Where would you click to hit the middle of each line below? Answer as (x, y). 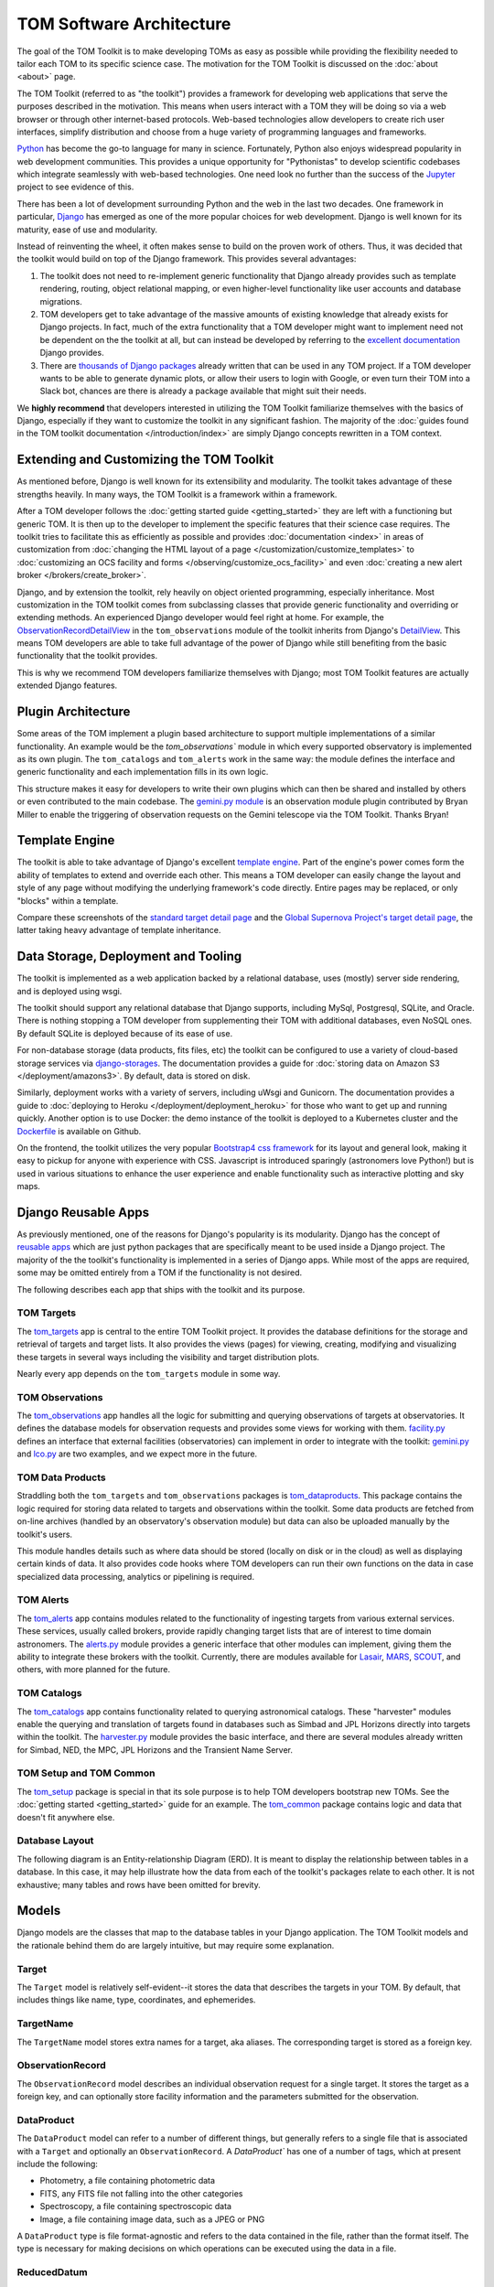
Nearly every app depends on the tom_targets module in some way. (149, 1373)
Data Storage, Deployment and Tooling (129, 956)
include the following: (57, 2164)
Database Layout (55, 1841)
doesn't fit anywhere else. (66, 1817)
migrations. (61, 301)
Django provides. (72, 353)
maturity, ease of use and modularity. (87, 230)
